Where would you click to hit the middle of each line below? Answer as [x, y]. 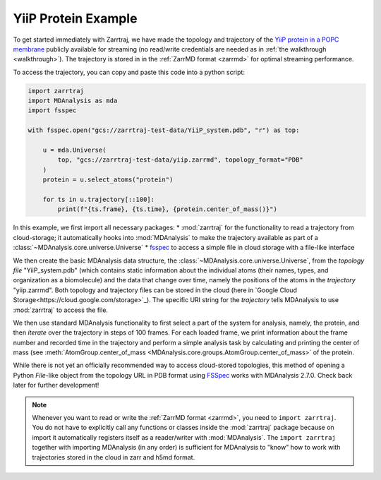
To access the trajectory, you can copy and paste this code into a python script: [129, 72]
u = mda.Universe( [74, 150]
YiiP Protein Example [75, 18]
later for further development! [56, 385]
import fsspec [52, 110]
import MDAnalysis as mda [73, 101]
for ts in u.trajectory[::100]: [99, 199]
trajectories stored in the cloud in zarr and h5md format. [114, 457]
